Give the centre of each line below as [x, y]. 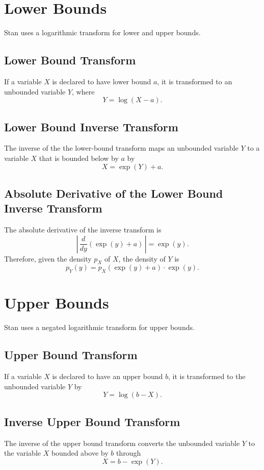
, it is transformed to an [195, 81]
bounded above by [80, 453]
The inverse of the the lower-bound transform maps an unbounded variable [121, 148]
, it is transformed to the [207, 376]
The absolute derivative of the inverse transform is [83, 230]
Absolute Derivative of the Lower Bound [114, 193]
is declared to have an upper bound [108, 376]
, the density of [142, 258]
